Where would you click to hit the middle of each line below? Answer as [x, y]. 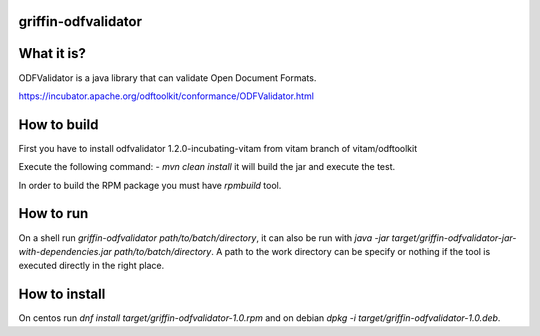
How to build [58, 124]
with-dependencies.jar [65, 251]
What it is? [52, 53]
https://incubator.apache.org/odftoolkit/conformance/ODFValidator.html [166, 96]
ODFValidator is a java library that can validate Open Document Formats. [167, 77]
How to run [53, 213]
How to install [62, 294]
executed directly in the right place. [91, 266]
